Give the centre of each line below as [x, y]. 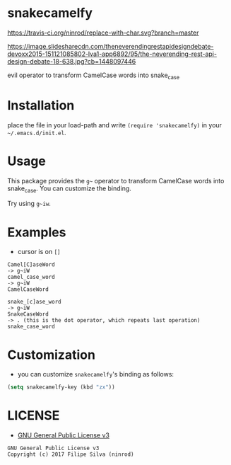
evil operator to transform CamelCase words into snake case [94, 76]
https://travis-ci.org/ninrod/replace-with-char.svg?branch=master [103, 33]
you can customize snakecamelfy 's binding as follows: [96, 374]
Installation [41, 105]
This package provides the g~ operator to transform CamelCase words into [116, 180]
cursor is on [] [39, 252]
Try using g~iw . [29, 204]
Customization [51, 355]
